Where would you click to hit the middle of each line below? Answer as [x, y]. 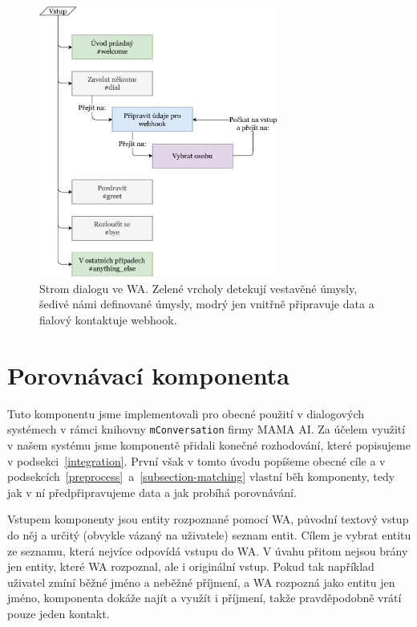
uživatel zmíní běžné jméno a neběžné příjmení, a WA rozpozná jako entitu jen [201, 582]
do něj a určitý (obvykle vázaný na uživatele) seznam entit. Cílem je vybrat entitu [209, 534]
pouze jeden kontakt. [59, 613]
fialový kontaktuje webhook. [108, 320]
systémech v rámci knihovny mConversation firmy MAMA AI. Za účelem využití [206, 429]
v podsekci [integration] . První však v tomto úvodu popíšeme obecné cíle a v [196, 460]
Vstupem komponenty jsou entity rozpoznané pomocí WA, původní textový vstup [208, 519]
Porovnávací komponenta [148, 375]
